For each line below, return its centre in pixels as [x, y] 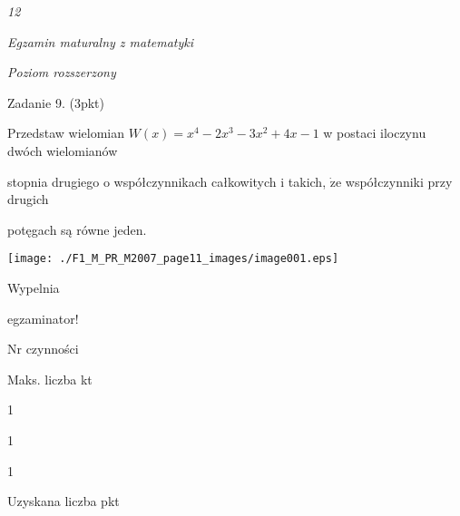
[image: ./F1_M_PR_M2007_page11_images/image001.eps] [173, 259]
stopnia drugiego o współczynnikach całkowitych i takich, [167, 181]
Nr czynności [43, 349]
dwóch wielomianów [63, 150]
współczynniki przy [399, 181]
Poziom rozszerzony [62, 72]
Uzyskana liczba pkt [64, 501]
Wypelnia [34, 287]
